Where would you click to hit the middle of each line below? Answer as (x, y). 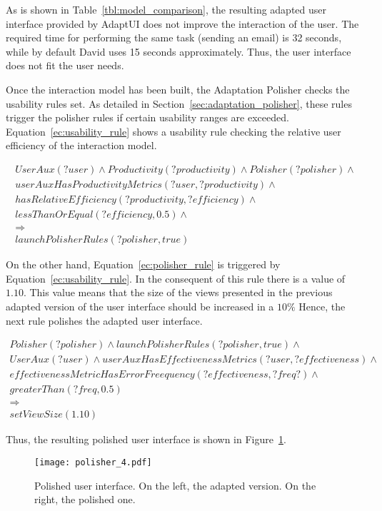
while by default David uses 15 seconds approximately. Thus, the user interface (179, 51)
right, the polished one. (85, 499)
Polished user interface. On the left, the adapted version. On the (175, 485)
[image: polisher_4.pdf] (93, 462)
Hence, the (322, 306)
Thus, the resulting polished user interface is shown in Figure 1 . (146, 439)
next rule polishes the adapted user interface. (104, 320)
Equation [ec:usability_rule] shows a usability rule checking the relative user (174, 131)
